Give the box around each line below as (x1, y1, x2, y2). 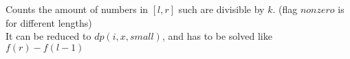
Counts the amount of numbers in (6, 2, 149, 16)
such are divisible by (178, 2, 265, 16)
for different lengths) (6, 15, 92, 29)
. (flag (272, 2, 298, 16)
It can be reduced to (6, 29, 91, 43)
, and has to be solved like (162, 29, 272, 43)
